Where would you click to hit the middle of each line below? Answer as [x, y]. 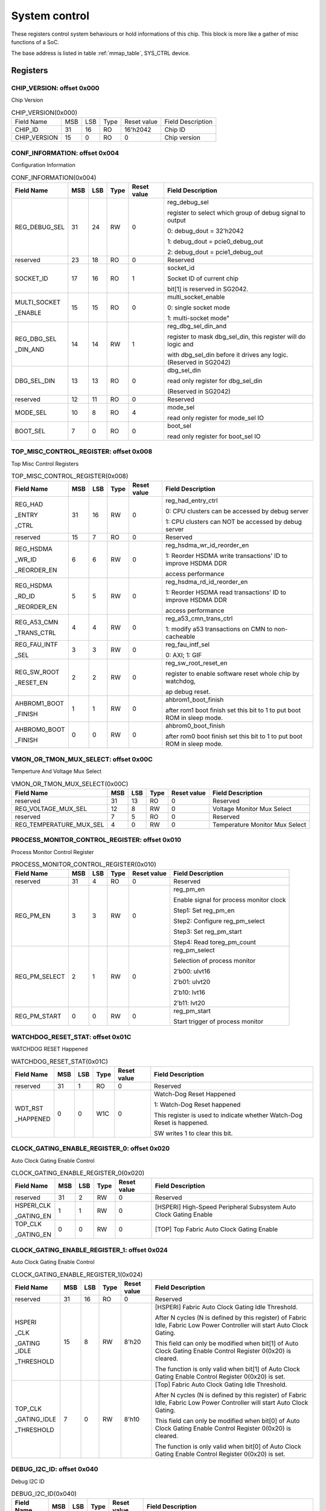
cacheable [180, 636]
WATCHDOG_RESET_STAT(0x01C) [59, 1061]
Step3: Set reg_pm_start [207, 932]
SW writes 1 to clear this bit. [193, 1133]
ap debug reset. [188, 692]
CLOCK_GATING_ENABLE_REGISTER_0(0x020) [78, 1173]
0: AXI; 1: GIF [184, 655]
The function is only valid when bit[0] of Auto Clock [228, 1446]
